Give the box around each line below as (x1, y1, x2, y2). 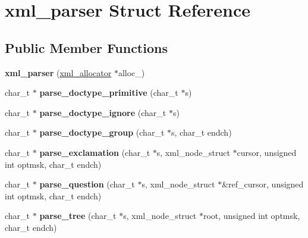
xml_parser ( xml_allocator (5, 66, 112, 79)
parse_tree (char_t (39, 209, 117, 222)
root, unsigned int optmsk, (203, 209, 300, 222)
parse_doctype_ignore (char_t (39, 106, 166, 118)
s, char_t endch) (171, 126, 232, 139)
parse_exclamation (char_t (39, 146, 150, 158)
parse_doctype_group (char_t (39, 126, 165, 139)
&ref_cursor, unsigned (222, 178, 304, 190)
